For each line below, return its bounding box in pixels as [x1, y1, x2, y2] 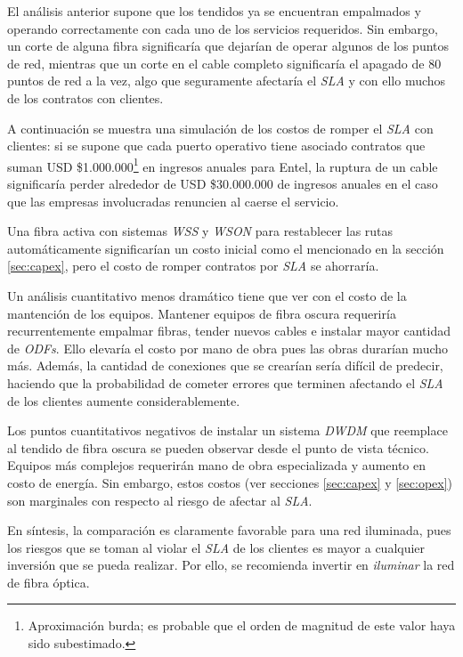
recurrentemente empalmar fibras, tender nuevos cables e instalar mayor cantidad [7, 321, 451, 340]
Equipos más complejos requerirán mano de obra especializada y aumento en [7, 456, 426, 474]
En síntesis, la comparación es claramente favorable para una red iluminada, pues [7, 521, 451, 539]
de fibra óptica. [7, 572, 90, 591]
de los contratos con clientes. [7, 88, 164, 107]
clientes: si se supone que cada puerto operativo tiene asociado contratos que [7, 136, 426, 155]
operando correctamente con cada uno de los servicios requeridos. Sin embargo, [7, 19, 438, 37]
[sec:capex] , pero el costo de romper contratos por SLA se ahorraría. [7, 256, 379, 275]
